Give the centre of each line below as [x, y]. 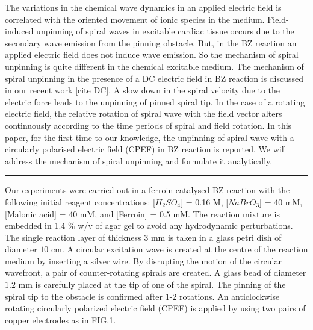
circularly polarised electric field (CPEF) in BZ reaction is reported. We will [146, 149]
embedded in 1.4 [35, 226]
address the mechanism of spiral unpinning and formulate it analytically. [139, 160]
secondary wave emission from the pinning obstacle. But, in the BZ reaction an [151, 42]
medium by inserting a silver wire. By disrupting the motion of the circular [143, 260]
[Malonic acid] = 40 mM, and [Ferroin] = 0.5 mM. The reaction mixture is [143, 213]
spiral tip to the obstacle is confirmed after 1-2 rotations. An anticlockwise [142, 296]
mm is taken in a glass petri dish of [216, 237]
